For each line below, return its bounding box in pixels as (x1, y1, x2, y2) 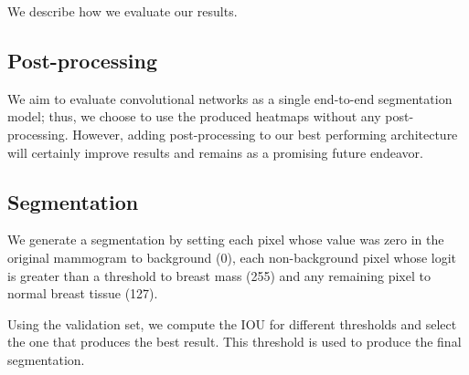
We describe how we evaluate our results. (7, 2, 238, 20)
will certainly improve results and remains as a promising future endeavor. (7, 142, 423, 161)
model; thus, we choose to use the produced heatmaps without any (7, 107, 381, 126)
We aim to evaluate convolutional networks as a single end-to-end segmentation (7, 89, 453, 108)
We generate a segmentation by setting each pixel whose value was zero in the (7, 230, 444, 249)
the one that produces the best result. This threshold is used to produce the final (7, 332, 462, 351)
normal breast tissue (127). (7, 284, 158, 303)
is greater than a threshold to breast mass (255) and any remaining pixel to (7, 266, 431, 285)
